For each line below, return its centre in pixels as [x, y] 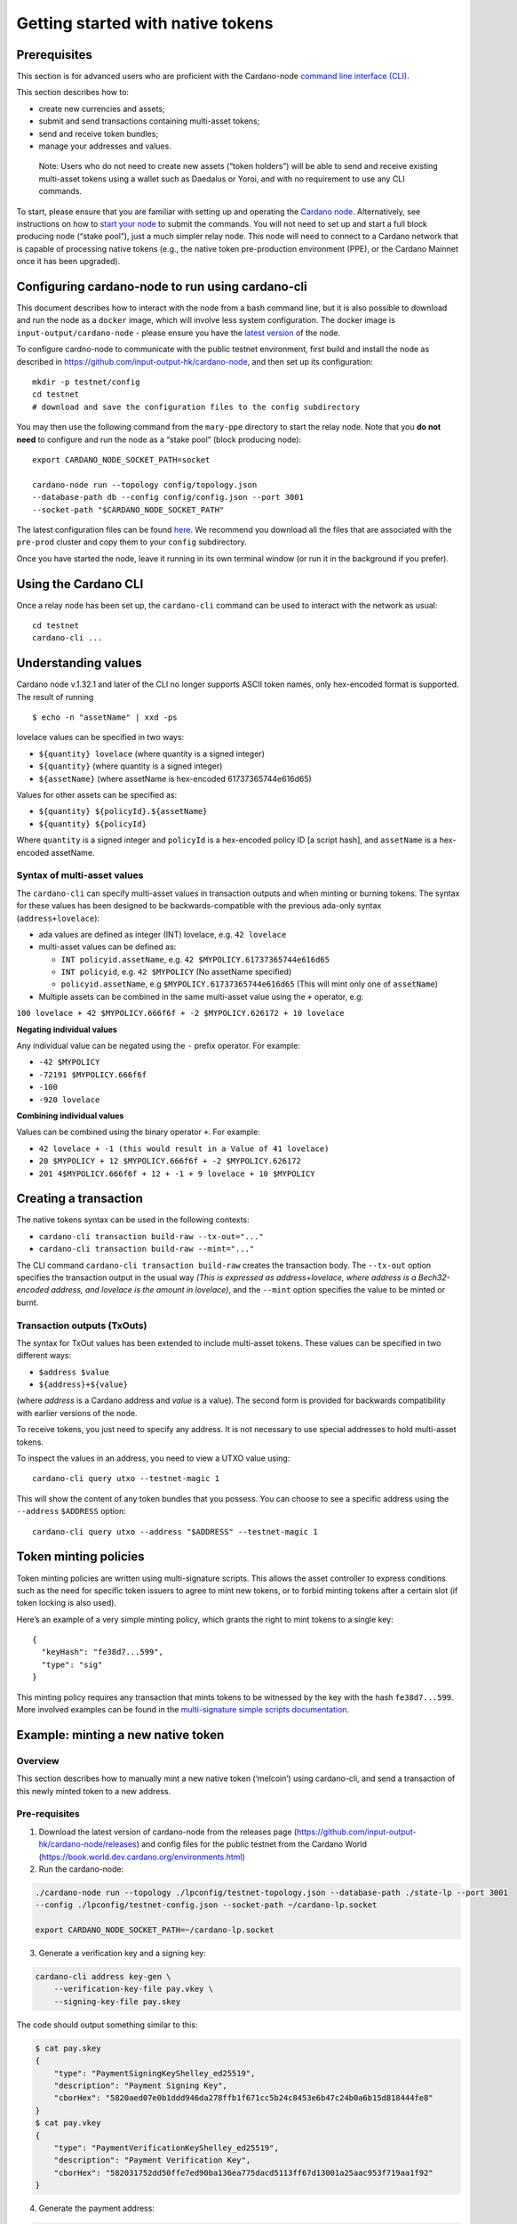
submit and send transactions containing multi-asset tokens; [149, 121]
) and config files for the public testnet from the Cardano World [252, 1844]
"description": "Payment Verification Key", [152, 2160]
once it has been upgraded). [68, 262]
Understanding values [79, 663]
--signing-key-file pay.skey [117, 2001]
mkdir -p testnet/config [86, 382]
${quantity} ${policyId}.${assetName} [123, 811]
